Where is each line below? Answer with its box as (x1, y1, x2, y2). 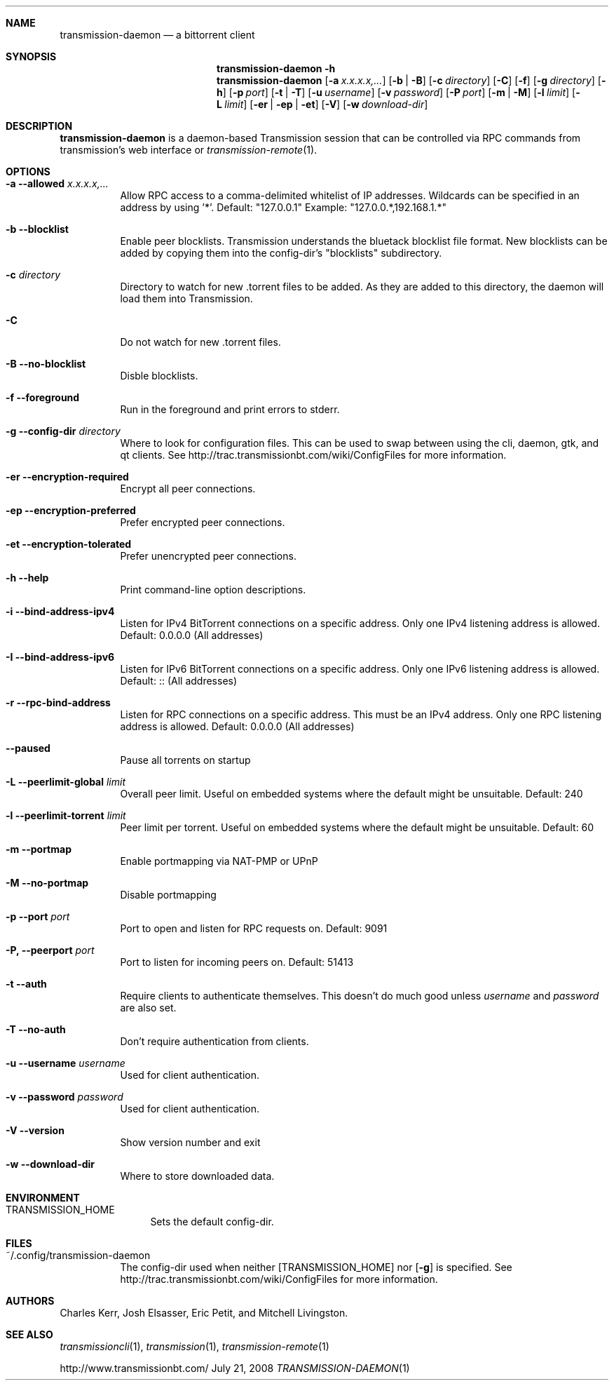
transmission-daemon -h (217, 62, 336, 74)
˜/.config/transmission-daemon (6, 1249, 151, 1261)
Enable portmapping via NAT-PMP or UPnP (120, 855, 318, 867)
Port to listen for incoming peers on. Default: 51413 (120, 956, 354, 968)
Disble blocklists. (120, 370, 198, 382)
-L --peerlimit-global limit (6, 776, 125, 788)
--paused (6, 742, 50, 754)
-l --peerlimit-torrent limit (6, 809, 126, 821)
